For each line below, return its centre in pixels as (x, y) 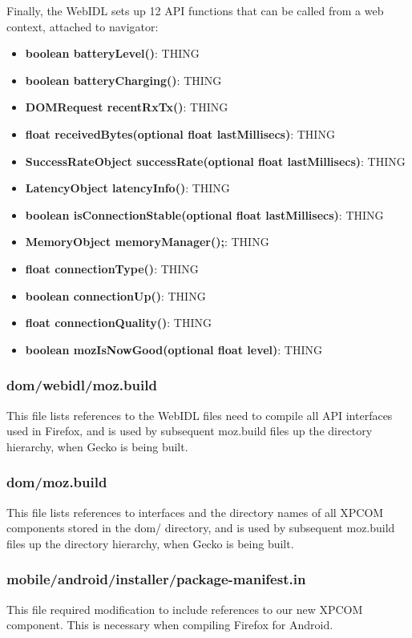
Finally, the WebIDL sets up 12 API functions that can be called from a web (195, 10)
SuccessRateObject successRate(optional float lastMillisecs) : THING (215, 161)
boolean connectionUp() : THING (115, 295)
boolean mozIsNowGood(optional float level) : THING (174, 349)
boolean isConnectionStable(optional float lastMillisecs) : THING (204, 214)
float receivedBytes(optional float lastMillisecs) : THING (180, 133)
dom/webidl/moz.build (82, 385)
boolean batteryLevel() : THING (112, 53)
